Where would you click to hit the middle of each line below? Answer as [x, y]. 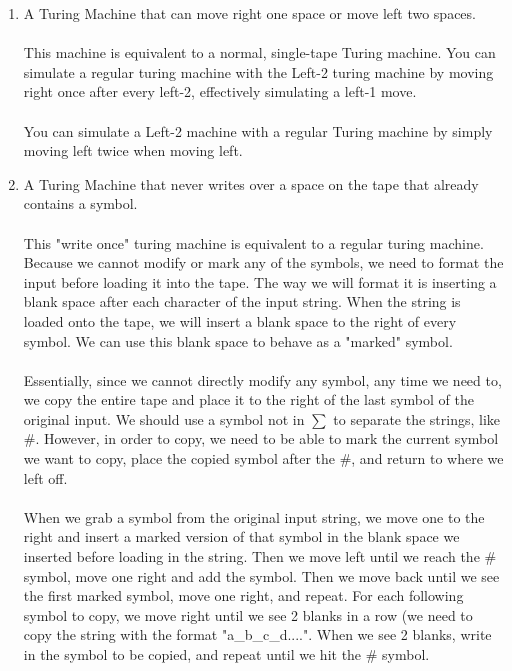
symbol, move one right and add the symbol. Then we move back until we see [261, 575]
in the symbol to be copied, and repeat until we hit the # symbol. [226, 654]
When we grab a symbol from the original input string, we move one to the [254, 516]
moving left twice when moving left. [133, 150]
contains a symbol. [80, 203]
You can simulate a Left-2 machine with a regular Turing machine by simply [258, 130]
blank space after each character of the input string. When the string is [242, 301]
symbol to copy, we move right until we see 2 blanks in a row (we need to [248, 614]
